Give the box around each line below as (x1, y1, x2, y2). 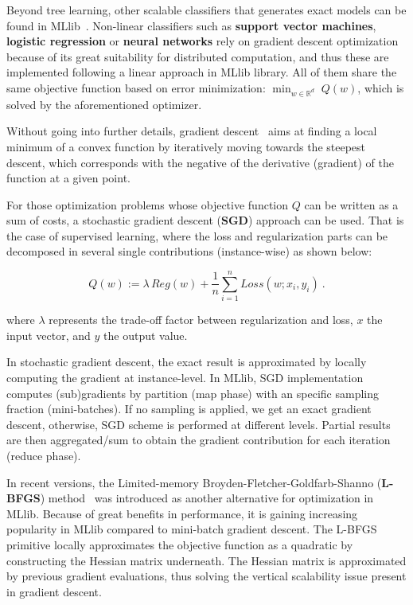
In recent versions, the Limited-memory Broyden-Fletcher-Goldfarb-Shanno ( (6, 474, 382, 490)
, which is (357, 79, 404, 96)
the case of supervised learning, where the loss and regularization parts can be (6, 227, 388, 244)
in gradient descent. (6, 583, 102, 599)
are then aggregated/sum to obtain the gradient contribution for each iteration (6, 431, 391, 448)
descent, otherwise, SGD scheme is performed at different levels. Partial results (6, 416, 391, 432)
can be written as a (304, 196, 399, 213)
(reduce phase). (6, 447, 81, 463)
